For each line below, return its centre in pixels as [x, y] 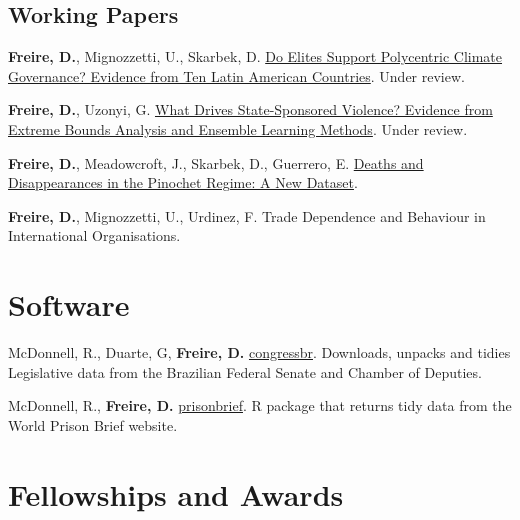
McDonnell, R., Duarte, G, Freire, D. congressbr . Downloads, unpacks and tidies [259, 352]
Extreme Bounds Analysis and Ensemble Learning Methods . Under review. [238, 128]
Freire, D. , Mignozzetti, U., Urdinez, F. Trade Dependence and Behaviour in [247, 215]
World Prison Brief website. [93, 424]
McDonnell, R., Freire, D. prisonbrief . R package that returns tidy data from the [260, 405]
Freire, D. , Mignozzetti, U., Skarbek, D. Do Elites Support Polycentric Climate [255, 56]
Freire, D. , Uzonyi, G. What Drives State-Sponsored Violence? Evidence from [250, 109]
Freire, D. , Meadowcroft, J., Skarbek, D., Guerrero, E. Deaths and [216, 162]
